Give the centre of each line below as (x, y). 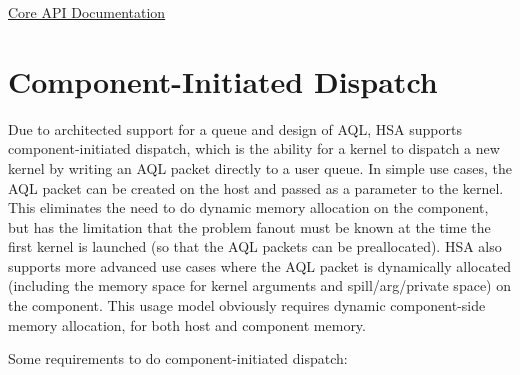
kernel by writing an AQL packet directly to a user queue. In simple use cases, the (260, 167)
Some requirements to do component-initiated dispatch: (178, 358)
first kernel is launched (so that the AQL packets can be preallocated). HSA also (255, 246)
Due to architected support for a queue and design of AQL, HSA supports (235, 128)
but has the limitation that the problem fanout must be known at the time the (249, 226)
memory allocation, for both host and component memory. (187, 324)
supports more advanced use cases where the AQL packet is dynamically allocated (260, 265)
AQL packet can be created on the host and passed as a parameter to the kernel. (256, 187)
